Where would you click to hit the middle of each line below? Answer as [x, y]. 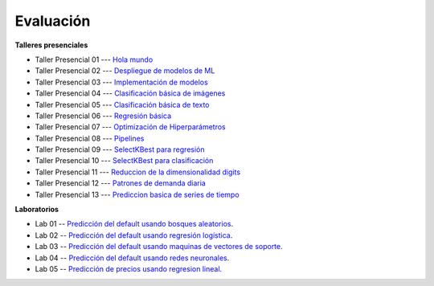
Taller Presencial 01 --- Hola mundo [94, 59]
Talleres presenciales [51, 45]
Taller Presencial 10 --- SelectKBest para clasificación [124, 161]
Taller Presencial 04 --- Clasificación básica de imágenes [130, 93]
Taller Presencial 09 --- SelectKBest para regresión [120, 149]
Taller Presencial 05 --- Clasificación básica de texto [122, 104]
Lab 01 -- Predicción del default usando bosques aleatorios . [134, 224]
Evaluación [53, 21]
